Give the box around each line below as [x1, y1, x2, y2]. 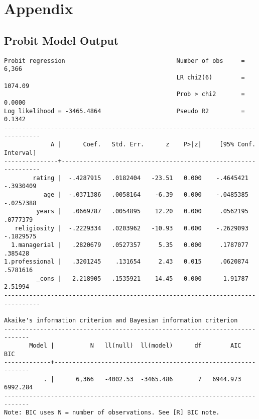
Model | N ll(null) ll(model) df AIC [29, 342, 241, 349]
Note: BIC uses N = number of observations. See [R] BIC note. [4, 409, 220, 416]
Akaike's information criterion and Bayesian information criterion [4, 316, 238, 324]
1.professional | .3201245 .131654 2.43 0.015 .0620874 [4, 258, 248, 266]
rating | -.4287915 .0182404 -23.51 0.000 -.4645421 [33, 174, 248, 182]
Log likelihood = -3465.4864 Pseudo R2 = [4, 107, 245, 115]
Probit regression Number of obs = [4, 57, 245, 64]
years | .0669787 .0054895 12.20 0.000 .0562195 [36, 208, 248, 215]
